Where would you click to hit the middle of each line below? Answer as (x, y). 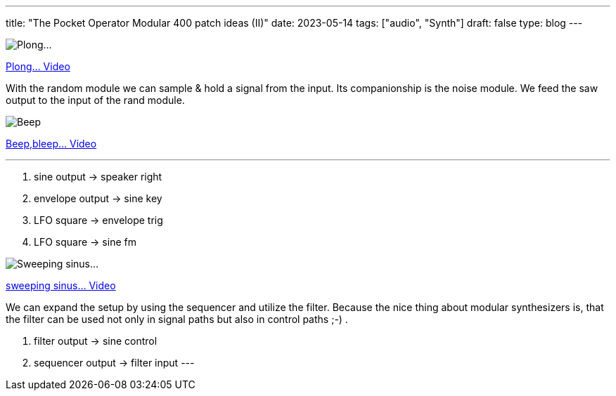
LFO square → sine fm (85, 242)
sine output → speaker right (98, 177)
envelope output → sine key (98, 198)
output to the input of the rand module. (95, 100)
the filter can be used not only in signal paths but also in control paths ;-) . (177, 319)
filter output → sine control (96, 341)
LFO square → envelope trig (98, 220)
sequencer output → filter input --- (114, 363)
